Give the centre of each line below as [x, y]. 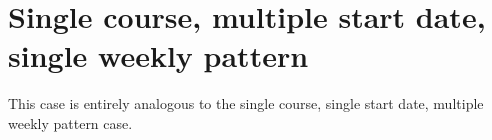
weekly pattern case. [70, 122]
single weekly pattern [158, 55]
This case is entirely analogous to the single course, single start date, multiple [246, 103]
